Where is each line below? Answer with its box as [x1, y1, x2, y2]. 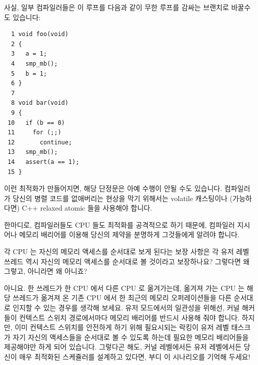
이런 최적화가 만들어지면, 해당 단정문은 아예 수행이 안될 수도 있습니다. [4, 183, 222, 194]
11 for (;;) [7, 129, 61, 136]
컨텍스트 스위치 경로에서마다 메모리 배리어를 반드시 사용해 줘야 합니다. [19, 312, 239, 322]
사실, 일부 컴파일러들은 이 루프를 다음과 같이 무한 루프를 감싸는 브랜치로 [4, 2, 229, 12]
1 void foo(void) [11, 31, 68, 38]
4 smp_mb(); [11, 60, 58, 67]
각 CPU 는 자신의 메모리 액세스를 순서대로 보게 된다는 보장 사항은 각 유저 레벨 [4, 246, 249, 257]
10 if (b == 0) [7, 119, 65, 126]
